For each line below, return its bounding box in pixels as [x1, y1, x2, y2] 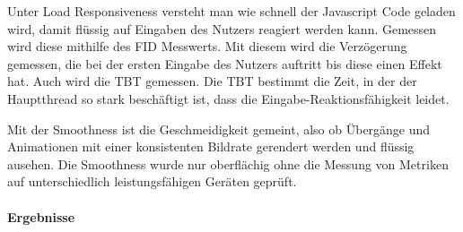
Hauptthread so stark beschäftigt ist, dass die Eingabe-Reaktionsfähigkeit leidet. [7, 89, 450, 107]
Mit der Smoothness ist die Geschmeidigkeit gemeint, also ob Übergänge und [7, 119, 431, 138]
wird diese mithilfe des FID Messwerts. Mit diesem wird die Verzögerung [7, 37, 407, 56]
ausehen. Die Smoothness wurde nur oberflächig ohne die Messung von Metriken [7, 154, 449, 173]
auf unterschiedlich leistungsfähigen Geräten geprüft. [7, 172, 297, 191]
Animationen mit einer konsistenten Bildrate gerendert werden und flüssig [7, 137, 415, 156]
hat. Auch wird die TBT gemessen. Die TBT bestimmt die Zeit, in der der [7, 72, 417, 90]
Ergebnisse [7, 207, 75, 226]
